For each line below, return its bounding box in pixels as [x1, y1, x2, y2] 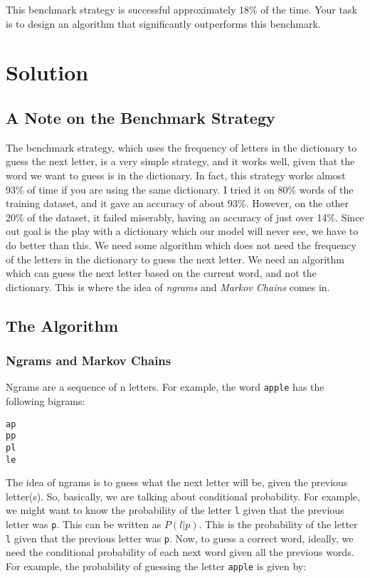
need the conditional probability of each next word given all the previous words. [6, 545, 354, 559]
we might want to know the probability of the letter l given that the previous [6, 503, 344, 517]
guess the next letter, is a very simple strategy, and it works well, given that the [6, 154, 355, 169]
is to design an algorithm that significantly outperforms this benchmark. [6, 16, 321, 31]
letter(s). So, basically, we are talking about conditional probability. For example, [6, 488, 360, 503]
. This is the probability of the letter [199, 517, 358, 532]
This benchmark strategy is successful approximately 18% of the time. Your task [6, 2, 357, 16]
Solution [6, 58, 89, 87]
